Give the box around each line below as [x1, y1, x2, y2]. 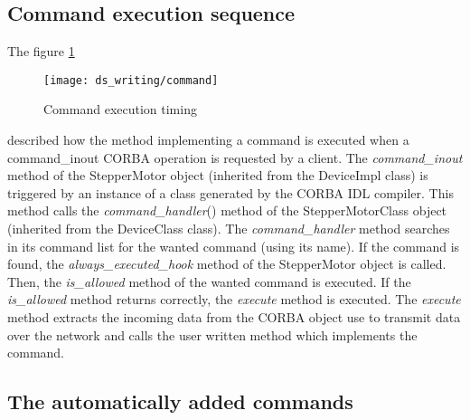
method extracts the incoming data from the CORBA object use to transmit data [7, 307, 461, 326]
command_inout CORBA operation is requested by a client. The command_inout [7, 148, 463, 167]
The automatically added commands [7, 387, 353, 415]
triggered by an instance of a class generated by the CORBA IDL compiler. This [7, 183, 454, 202]
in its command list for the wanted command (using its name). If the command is [7, 236, 460, 255]
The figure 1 [7, 42, 75, 61]
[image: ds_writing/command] [43, 73, 219, 87]
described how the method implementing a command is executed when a [7, 130, 409, 149]
